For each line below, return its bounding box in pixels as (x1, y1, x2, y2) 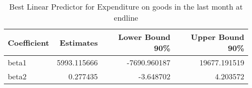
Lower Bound (118, 31, 171, 42)
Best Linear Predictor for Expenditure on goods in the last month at (9, 1, 243, 12)
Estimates (60, 37, 98, 48)
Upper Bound (190, 31, 244, 42)
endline (114, 12, 138, 23)
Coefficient (8, 37, 49, 48)
